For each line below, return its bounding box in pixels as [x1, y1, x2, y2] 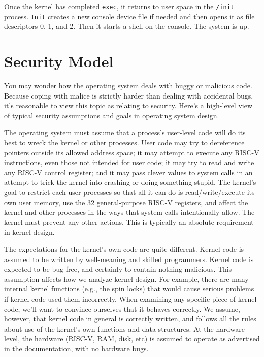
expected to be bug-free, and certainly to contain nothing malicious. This [4, 264, 232, 274]
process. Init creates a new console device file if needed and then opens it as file [4, 11, 255, 21]
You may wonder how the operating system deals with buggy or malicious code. [4, 80, 252, 91]
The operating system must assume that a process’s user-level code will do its [4, 127, 246, 138]
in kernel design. [4, 226, 55, 237]
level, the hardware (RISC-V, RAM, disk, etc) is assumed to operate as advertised [4, 333, 260, 344]
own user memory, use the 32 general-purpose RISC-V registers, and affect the [4, 197, 248, 207]
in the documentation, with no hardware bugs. [4, 343, 149, 353]
